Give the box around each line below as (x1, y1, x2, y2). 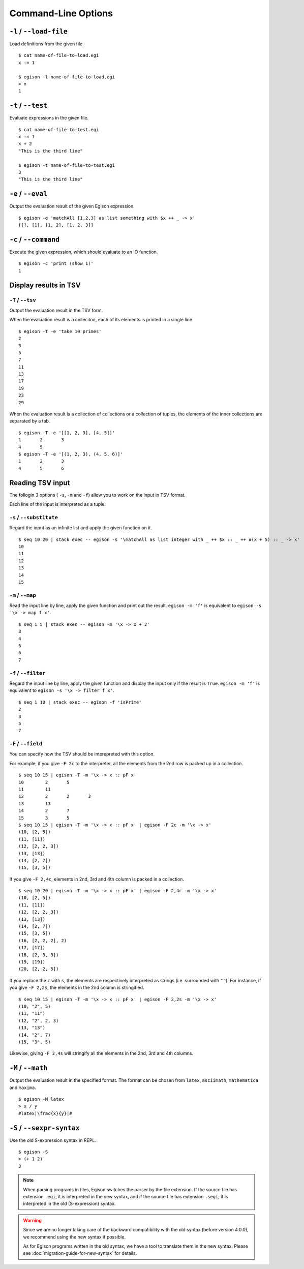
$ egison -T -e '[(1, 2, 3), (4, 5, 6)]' (18, 451, 123, 457)
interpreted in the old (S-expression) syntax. (23, 1200, 116, 1207)
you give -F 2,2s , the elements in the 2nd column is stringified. (9, 984, 144, 991)
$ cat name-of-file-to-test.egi (18, 127, 99, 132)
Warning (23, 1217, 42, 1223)
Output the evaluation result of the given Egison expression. (9, 203, 135, 209)
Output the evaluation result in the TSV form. (9, 307, 103, 313)
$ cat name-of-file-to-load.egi (18, 52, 99, 58)
